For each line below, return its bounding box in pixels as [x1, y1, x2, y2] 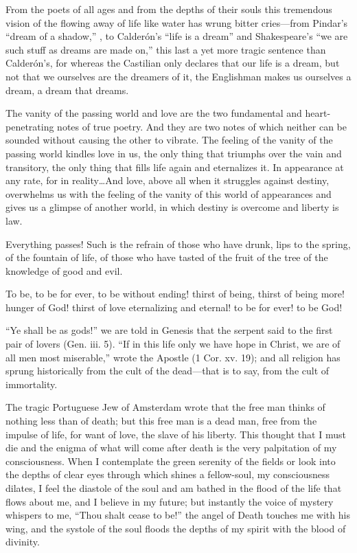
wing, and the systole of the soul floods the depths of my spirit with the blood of [5, 521, 346, 535]
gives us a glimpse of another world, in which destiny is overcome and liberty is [5, 200, 339, 214]
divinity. [5, 534, 40, 549]
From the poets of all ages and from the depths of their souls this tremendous [5, 2, 332, 16]
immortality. [5, 376, 58, 391]
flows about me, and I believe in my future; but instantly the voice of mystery [5, 494, 334, 508]
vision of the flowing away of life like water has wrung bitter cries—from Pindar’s [5, 15, 348, 30]
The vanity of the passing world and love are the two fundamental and [5, 106, 302, 120]
